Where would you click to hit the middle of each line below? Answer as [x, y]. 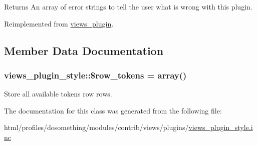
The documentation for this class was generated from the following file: [113, 110]
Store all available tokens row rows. [58, 94]
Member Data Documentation [84, 50]
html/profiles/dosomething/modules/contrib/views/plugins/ [96, 127]
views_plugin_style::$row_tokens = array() [95, 75]
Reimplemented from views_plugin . [59, 23]
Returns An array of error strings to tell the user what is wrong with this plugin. [128, 6]
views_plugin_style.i [221, 127]
